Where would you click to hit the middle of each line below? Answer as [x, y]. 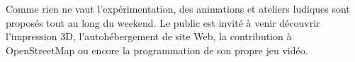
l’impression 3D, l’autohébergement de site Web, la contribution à [149, 36]
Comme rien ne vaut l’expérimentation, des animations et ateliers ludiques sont [178, 8]
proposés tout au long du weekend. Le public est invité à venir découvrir [163, 22]
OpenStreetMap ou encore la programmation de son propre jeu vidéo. [157, 50]
